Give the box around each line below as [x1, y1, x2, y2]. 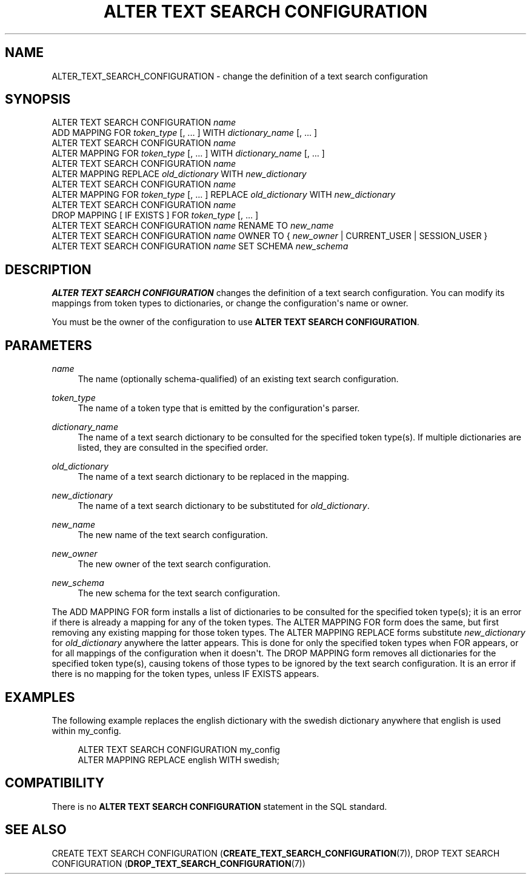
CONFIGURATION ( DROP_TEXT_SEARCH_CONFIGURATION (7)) [52, 858, 306, 869]
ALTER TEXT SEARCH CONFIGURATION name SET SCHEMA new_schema [52, 241, 349, 252]
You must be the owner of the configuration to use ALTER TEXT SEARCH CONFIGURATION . [52, 317, 419, 328]
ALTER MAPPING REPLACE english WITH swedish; [78, 754, 279, 765]
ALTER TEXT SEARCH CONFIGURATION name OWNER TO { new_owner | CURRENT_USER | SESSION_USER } [52, 231, 488, 241]
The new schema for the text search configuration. [78, 588, 281, 599]
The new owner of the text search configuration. [78, 559, 271, 570]
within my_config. [52, 725, 121, 736]
